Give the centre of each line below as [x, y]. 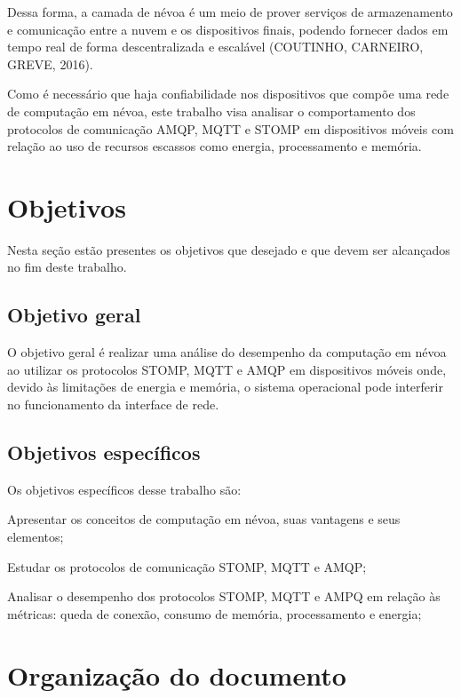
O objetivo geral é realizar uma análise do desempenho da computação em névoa [227, 352]
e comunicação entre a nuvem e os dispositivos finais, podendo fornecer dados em [228, 29]
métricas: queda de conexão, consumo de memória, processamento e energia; [215, 613]
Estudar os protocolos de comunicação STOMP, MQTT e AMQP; [187, 566]
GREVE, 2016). [50, 63]
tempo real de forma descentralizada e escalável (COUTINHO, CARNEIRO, [215, 47]
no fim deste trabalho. [67, 267]
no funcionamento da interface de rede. [113, 405]
